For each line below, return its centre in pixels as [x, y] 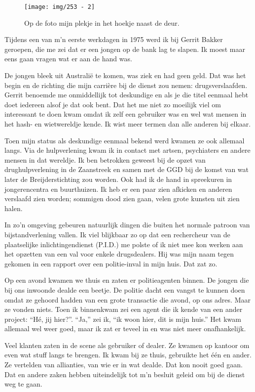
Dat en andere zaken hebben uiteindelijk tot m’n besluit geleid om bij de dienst [125, 374]
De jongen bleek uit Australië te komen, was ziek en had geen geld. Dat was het [125, 75]
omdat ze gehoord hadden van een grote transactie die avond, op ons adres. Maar [127, 299]
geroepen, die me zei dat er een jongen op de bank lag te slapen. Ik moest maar [125, 49]
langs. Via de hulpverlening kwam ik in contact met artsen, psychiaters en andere [127, 150]
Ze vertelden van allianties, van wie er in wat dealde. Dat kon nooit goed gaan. [124, 365]
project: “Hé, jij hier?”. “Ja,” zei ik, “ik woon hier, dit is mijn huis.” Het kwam [123, 319]
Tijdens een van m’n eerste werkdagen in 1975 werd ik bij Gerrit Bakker [114, 39]
